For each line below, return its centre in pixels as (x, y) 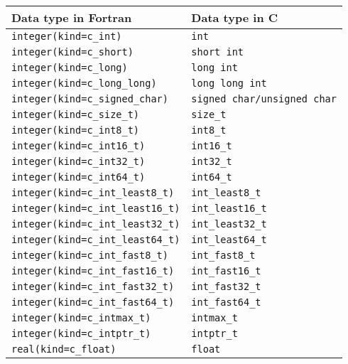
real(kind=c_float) (64, 349)
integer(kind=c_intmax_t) (81, 318)
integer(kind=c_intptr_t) (81, 333)
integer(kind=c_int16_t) (78, 146)
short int (218, 52)
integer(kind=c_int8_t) (76, 130)
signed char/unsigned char (264, 99)
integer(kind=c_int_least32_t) (96, 224)
